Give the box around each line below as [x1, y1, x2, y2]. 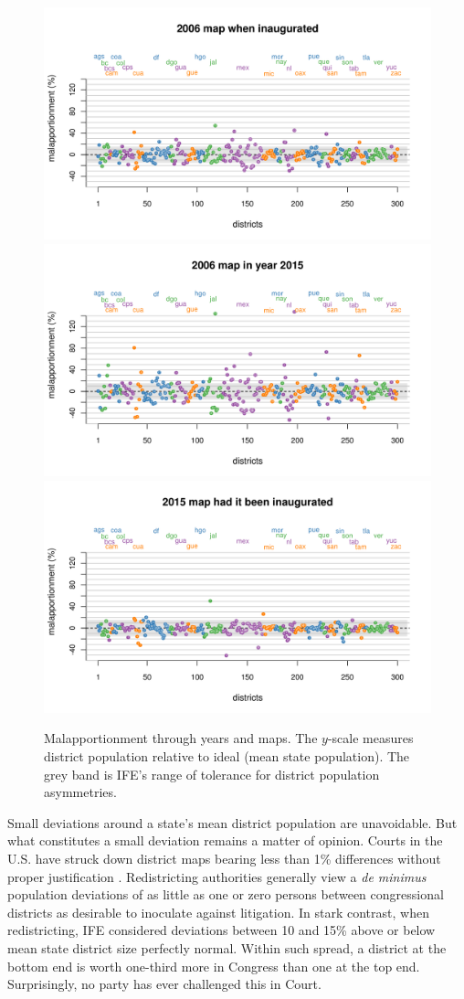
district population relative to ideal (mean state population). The [44, 747, 410, 766]
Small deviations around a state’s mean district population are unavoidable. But [7, 813, 458, 832]
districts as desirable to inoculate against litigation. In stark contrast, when [7, 902, 429, 921]
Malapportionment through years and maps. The [44, 728, 318, 748]
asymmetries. [44, 782, 117, 802]
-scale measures [327, 728, 414, 748]
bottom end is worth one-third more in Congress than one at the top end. [7, 956, 420, 975]
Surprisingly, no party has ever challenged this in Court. [7, 974, 322, 994]
